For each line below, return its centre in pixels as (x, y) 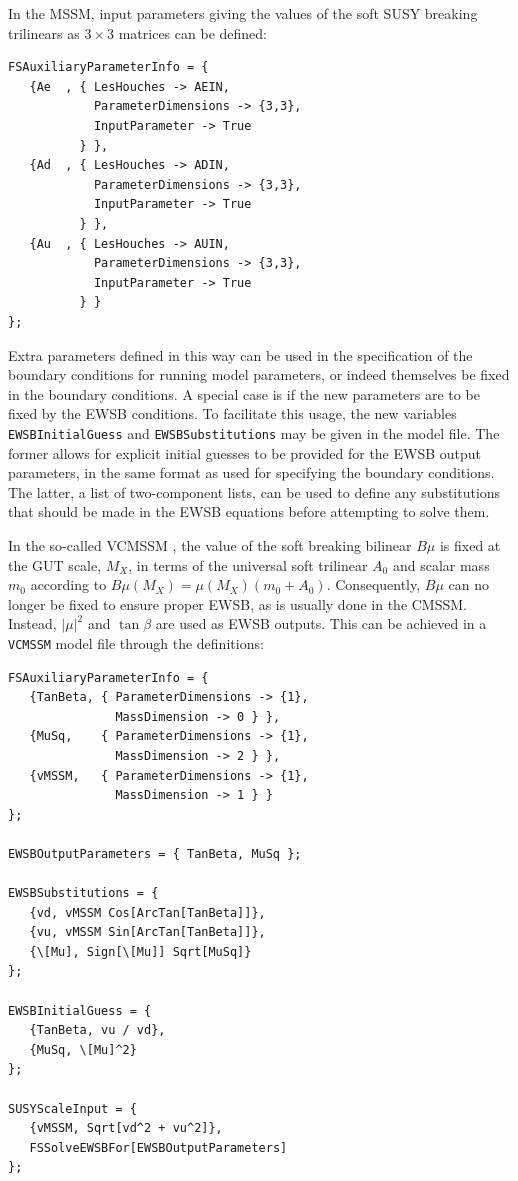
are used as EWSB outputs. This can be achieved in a (321, 623)
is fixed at (470, 544)
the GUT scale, (55, 564)
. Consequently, (373, 584)
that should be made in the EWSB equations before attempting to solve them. (249, 511)
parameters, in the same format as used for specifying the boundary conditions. (251, 472)
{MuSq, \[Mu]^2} (83, 1049)
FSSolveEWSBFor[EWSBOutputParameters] (158, 1147)
